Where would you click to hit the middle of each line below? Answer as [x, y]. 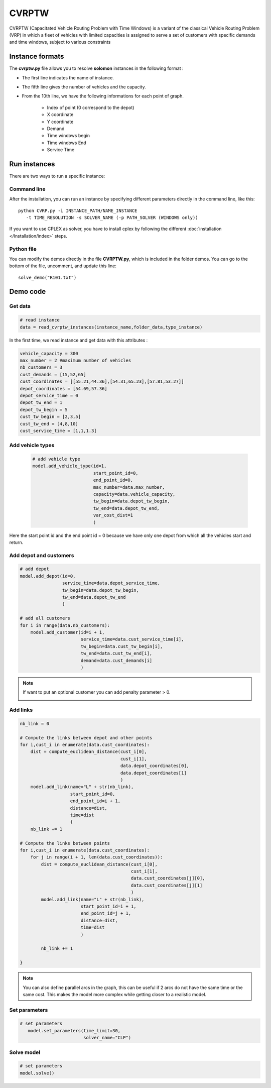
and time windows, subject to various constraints [60, 42]
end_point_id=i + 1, [95, 801]
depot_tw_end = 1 [41, 403]
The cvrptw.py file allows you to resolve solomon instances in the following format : [96, 68]
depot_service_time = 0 [49, 395]
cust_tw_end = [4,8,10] [49, 424]
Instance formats [37, 57]
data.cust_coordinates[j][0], [168, 878]
